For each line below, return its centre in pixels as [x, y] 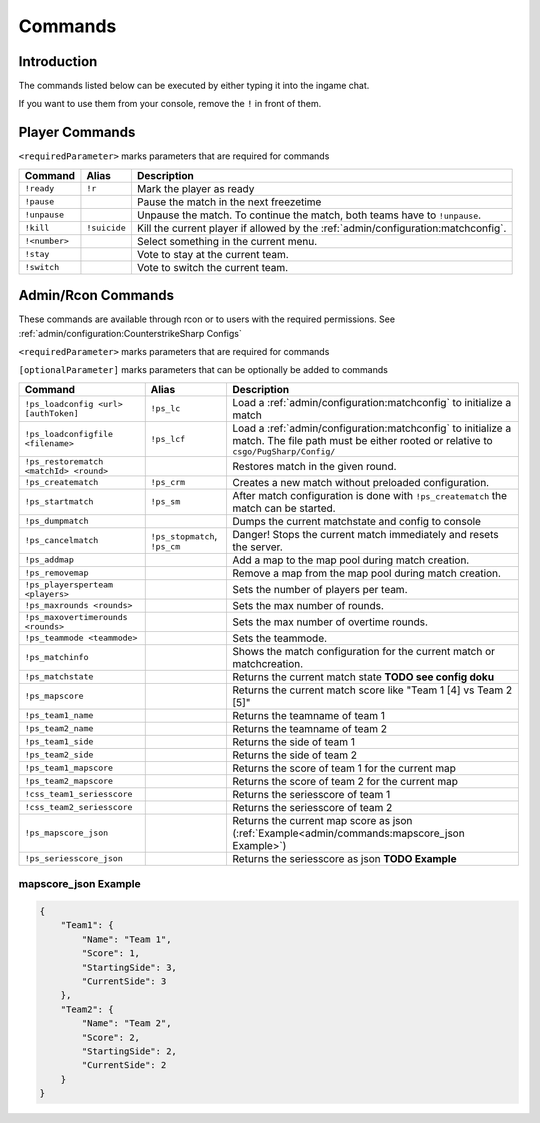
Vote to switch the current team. [212, 267]
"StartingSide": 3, [129, 967]
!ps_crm [168, 482]
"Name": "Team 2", [126, 1023]
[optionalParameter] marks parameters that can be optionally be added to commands [203, 370]
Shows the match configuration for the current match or [363, 651]
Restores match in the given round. [314, 466]
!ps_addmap [49, 560]
